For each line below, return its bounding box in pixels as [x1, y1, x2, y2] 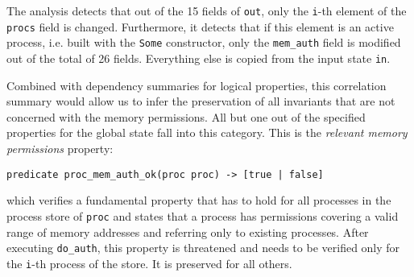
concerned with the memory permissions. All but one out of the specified [6, 108, 366, 125]
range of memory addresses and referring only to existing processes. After [6, 223, 369, 240]
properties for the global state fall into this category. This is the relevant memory [6, 124, 408, 141]
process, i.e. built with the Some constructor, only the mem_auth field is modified [6, 34, 401, 51]
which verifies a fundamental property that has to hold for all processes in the [6, 192, 391, 209]
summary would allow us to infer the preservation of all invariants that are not [6, 93, 395, 110]
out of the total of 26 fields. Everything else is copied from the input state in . [6, 49, 391, 66]
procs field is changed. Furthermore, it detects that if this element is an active [6, 18, 394, 35]
